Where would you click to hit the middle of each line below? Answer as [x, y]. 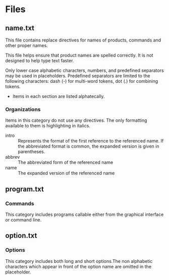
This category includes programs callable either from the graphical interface [84, 214]
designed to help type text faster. [40, 61]
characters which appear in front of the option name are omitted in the [78, 266]
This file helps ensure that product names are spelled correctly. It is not [79, 55]
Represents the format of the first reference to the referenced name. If [91, 141]
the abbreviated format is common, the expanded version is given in [89, 146]
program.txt [24, 189]
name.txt [20, 28]
